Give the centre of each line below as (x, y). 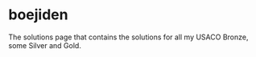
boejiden (38, 15)
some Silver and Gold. (45, 45)
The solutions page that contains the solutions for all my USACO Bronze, (128, 37)
